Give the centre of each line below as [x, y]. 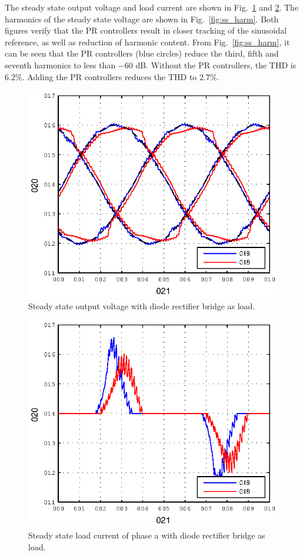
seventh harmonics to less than [60, 65]
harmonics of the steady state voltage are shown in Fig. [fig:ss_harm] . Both [142, 19]
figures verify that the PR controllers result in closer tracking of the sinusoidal [146, 30]
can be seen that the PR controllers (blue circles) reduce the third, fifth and [142, 53]
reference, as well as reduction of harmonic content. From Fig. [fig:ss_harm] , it [147, 42]
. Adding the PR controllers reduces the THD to [109, 76]
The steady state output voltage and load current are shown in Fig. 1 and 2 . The [152, 7]
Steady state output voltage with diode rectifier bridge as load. [142, 305]
